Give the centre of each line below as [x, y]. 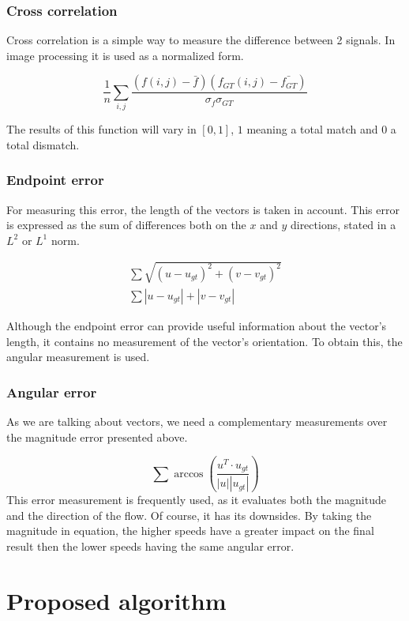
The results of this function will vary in [101, 129]
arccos [189, 474]
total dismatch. [43, 144]
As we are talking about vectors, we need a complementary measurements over [197, 421]
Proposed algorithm [116, 600]
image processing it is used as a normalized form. [125, 55]
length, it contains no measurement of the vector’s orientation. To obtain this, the [204, 341]
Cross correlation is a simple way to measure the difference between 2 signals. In [201, 40]
